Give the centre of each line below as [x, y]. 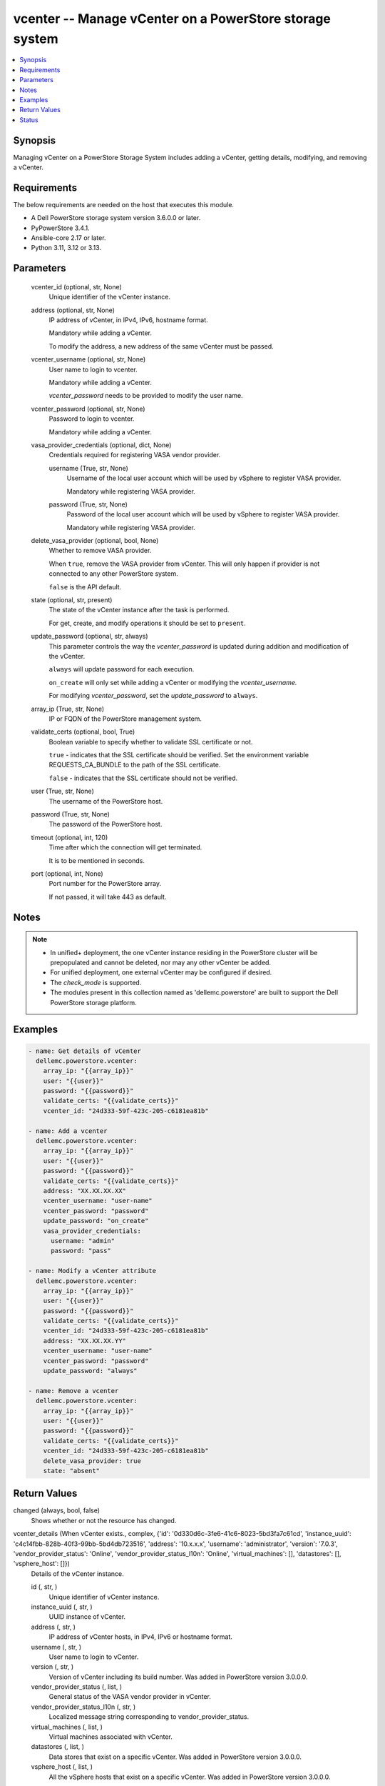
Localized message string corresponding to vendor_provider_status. [149, 1717]
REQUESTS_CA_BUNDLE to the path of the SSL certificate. [135, 765]
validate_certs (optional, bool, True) [83, 732]
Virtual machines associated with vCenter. [111, 1737]
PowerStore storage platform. [93, 1002]
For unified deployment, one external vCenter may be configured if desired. [161, 972]
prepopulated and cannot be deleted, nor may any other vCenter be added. [160, 962]
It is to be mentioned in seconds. [97, 860]
